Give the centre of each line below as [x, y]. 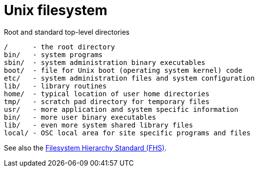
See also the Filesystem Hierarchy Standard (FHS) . [85, 148]
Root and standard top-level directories [67, 32]
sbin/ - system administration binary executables [105, 62]
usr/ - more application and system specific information [121, 109]
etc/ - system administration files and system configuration [129, 78]
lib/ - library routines [55, 86]
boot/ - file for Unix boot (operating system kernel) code [123, 70]
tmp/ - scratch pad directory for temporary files [107, 101]
